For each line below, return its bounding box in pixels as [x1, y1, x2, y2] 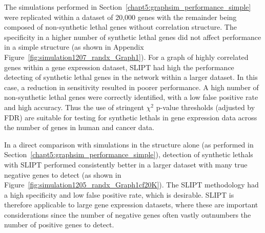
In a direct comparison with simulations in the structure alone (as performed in [4, 139, 254, 150]
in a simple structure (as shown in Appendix [4, 41, 144, 52]
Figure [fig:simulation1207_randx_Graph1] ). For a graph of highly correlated [4, 51, 249, 62]
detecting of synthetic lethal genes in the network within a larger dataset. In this [4, 72, 258, 82]
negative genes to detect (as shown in [4, 169, 121, 180]
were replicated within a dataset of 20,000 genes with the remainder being [4, 11, 237, 22]
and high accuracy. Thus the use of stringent [4, 101, 144, 112]
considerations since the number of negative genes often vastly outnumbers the [4, 209, 251, 220]
